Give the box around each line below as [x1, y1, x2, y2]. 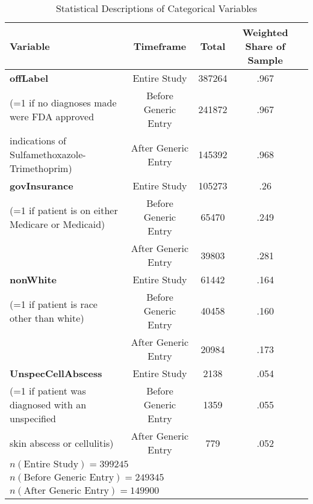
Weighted [242, 25, 288, 39]
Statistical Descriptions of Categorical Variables [55, 1, 258, 15]
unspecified [10, 411, 56, 425]
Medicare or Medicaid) [10, 217, 105, 231]
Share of [245, 39, 285, 53]
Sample [247, 53, 283, 67]
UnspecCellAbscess [10, 366, 102, 380]
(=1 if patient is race [10, 297, 98, 311]
